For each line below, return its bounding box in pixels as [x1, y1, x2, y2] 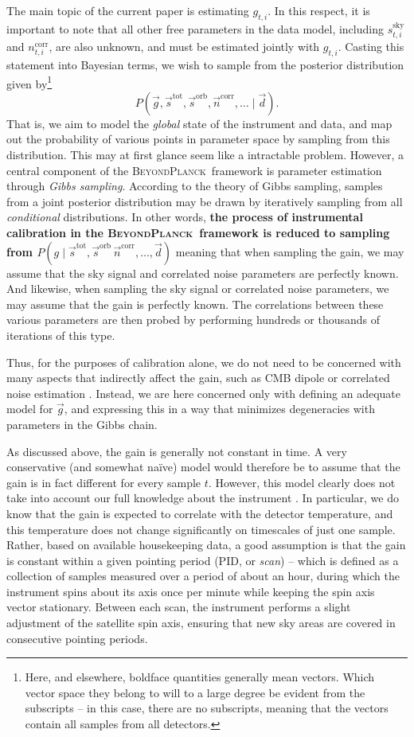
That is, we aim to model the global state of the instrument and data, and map [6, 115, 393, 131]
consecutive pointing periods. [6, 630, 148, 646]
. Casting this [338, 38, 404, 55]
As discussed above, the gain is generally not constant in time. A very [6, 443, 347, 459]
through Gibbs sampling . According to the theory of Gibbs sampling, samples [6, 177, 383, 194]
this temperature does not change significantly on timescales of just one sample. [6, 521, 396, 537]
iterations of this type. [6, 326, 115, 343]
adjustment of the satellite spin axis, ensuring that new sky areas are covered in [6, 614, 396, 631]
